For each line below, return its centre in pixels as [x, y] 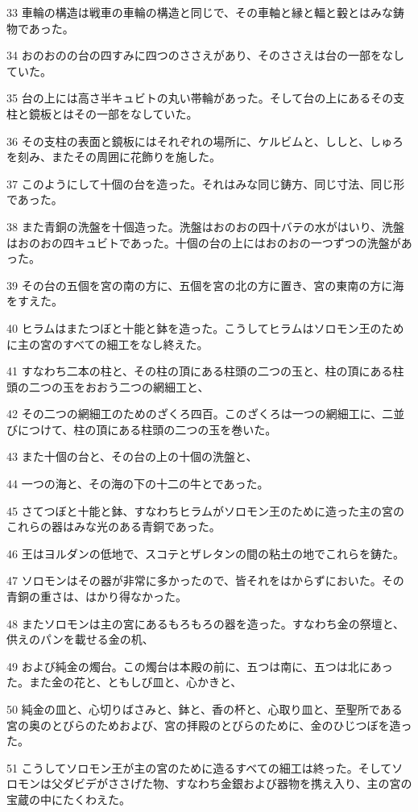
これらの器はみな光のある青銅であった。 [114, 526]
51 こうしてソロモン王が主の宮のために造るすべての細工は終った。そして [199, 767]
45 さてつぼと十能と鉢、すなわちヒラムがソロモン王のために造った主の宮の [205, 510]
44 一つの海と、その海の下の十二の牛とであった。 [138, 484]
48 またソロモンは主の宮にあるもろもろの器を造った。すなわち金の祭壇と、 [206, 623]
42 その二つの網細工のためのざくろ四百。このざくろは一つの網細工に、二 [200, 414]
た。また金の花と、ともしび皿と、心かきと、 [124, 682]
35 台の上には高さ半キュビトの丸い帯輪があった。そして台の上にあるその [200, 98]
